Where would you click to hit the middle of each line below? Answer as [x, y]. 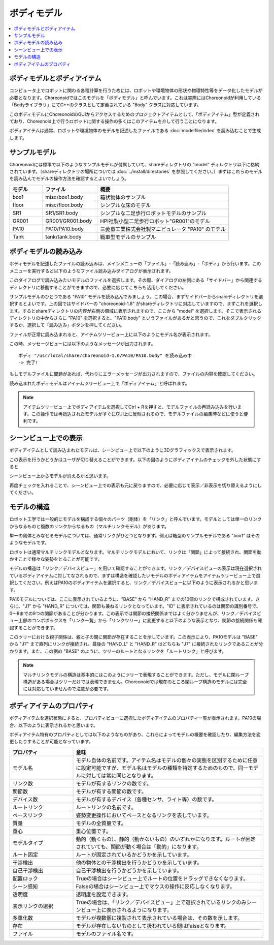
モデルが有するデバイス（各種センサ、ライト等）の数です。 [146, 799]
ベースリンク [28, 815]
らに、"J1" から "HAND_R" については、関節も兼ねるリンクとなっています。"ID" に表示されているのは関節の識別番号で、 [135, 606]
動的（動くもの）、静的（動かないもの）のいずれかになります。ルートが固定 [166, 839]
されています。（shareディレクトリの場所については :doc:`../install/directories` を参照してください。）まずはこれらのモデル [136, 172]
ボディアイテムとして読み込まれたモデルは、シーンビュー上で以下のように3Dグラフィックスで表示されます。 [123, 450]
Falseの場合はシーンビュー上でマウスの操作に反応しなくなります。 [156, 886]
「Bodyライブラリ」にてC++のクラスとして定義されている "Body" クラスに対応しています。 [105, 105]
